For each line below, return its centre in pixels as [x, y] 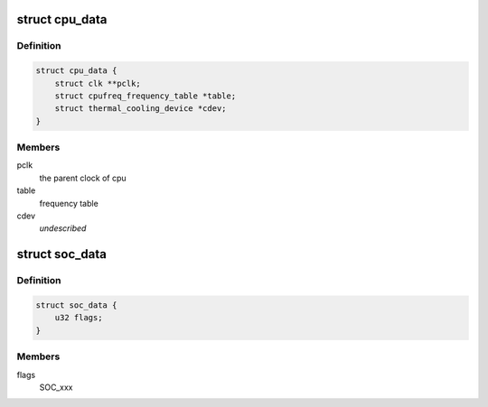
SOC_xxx [56, 387]
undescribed [63, 228]
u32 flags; [79, 318]
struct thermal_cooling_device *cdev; [141, 109]
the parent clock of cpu [83, 178]
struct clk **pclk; [98, 83]
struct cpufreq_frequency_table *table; [145, 96]
